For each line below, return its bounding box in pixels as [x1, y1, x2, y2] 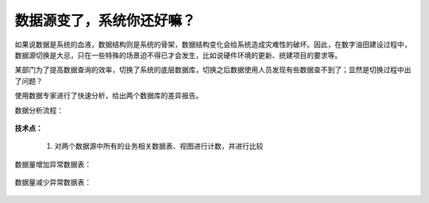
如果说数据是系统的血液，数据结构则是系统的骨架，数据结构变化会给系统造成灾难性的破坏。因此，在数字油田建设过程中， [14, 40, 412, 49]
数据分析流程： [14, 105, 64, 115]
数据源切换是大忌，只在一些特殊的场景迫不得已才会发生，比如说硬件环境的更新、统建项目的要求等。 [14, 50, 342, 59]
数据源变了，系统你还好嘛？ [14, 12, 196, 29]
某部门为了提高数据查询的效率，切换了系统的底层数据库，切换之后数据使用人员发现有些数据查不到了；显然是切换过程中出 [14, 65, 412, 75]
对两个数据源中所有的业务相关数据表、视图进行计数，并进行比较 [54, 141, 264, 151]
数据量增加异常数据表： [14, 159, 91, 169]
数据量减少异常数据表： [14, 178, 91, 187]
